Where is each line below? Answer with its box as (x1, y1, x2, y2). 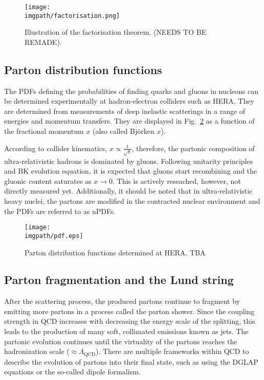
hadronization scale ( (4, 346, 70, 357)
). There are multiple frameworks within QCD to (95, 346, 249, 357)
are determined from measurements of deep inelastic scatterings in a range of (4, 105, 246, 116)
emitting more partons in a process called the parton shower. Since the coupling (4, 305, 255, 316)
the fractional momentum (4, 126, 84, 136)
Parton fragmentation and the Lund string (4, 272, 234, 288)
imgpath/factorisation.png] (25, 12, 120, 19)
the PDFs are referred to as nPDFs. (4, 205, 116, 216)
